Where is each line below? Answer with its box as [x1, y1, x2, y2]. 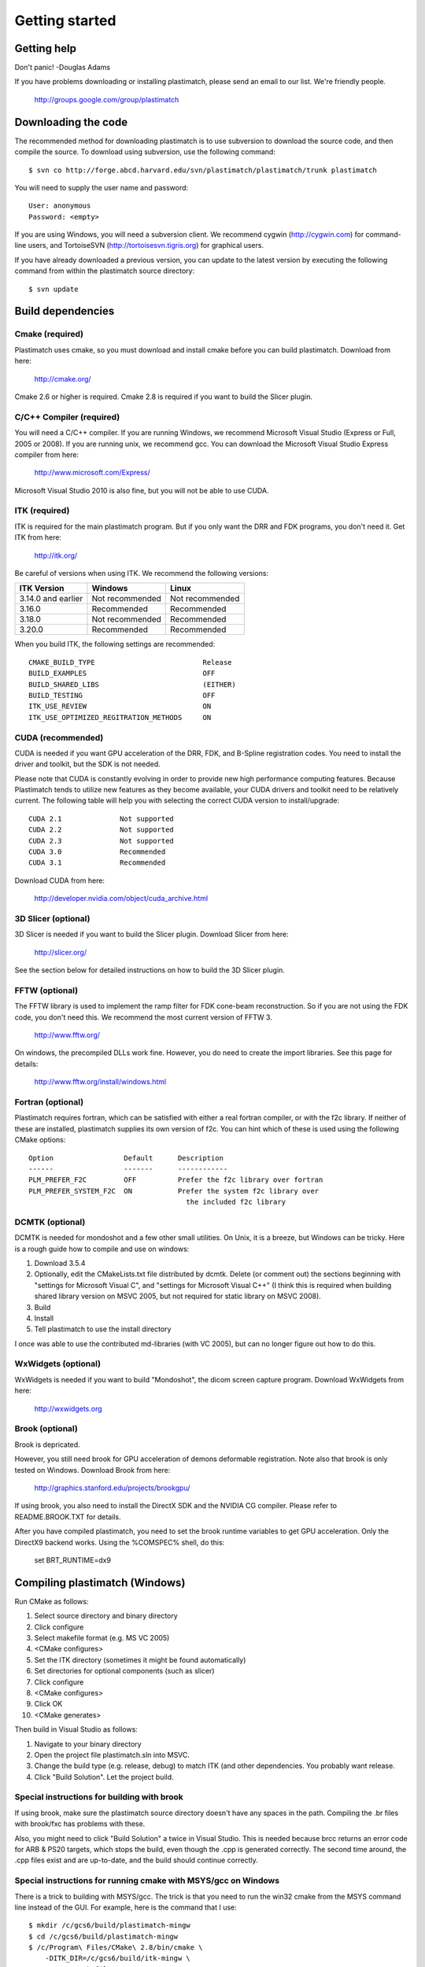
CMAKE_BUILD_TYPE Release [28, 658, 232, 666]
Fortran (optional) [14, 1096, 84, 1107]
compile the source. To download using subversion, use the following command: [14, 147, 275, 157]
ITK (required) [14, 505, 70, 516]
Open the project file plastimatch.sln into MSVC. [34, 1750, 190, 1759]
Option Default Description [28, 1153, 224, 1162]
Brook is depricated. [14, 1440, 80, 1449]
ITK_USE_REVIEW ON [28, 702, 212, 711]
